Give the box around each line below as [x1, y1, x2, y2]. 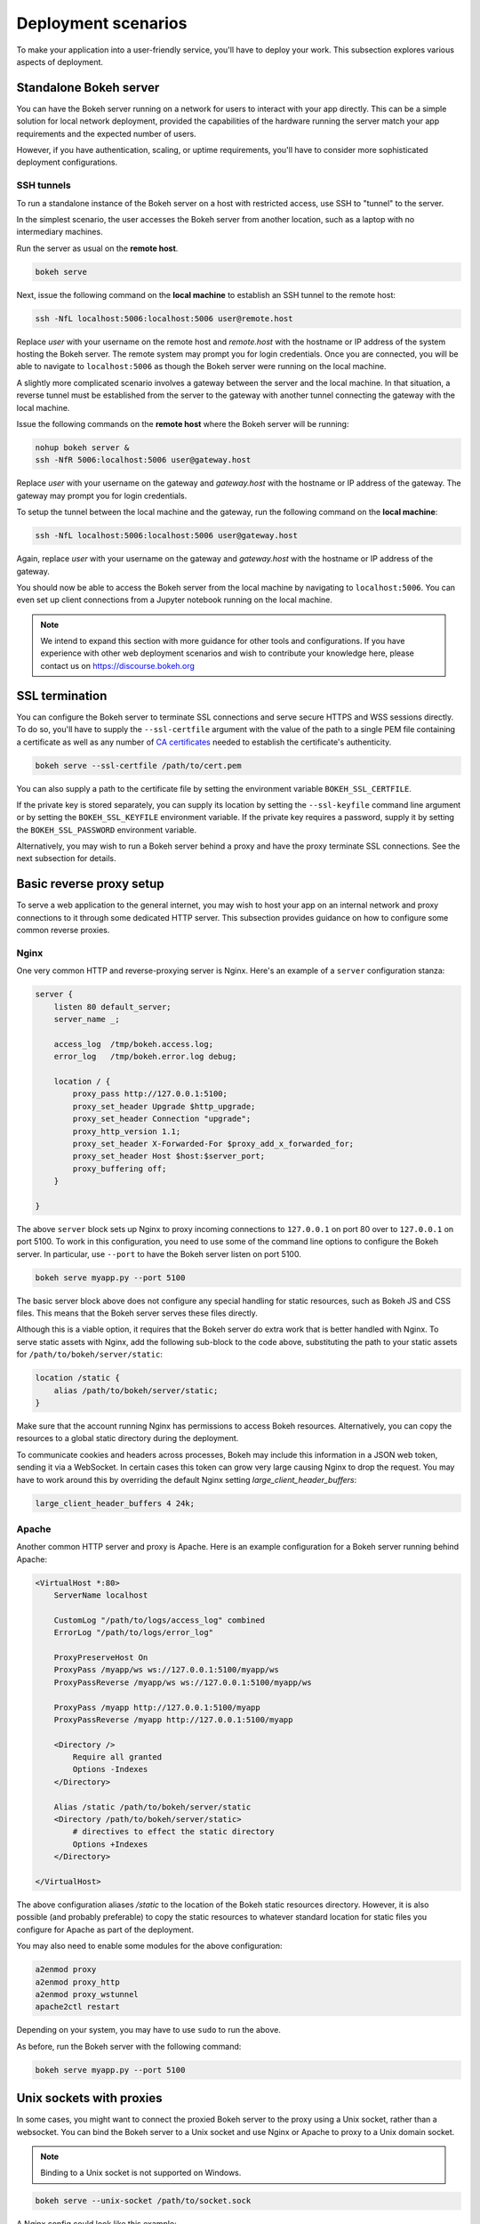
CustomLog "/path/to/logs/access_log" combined [53, 1615, 266, 1625]
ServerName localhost [53, 1591, 148, 1600]
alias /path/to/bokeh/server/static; [53, 1385, 219, 1396]
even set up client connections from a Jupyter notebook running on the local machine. [16, 594, 333, 605]
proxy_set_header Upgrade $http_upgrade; [72, 1101, 256, 1111]
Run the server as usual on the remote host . [16, 243, 179, 254]
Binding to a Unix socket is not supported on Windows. [40, 2167, 242, 2179]
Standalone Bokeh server [16, 80, 160, 95]
